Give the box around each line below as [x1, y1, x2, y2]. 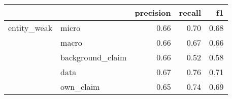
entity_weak [8, 22, 53, 34]
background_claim [60, 51, 127, 63]
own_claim [60, 81, 100, 92]
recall [179, 7, 202, 18]
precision [135, 7, 171, 18]
